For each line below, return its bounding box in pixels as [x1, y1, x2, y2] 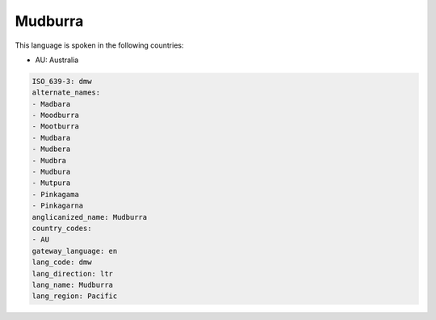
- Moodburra [31, 111, 80, 120]
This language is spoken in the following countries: [15, 40, 184, 50]
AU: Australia [35, 55, 79, 65]
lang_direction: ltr [31, 269, 113, 278]
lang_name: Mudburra [31, 280, 113, 289]
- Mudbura [31, 167, 71, 177]
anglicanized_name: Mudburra [31, 213, 148, 221]
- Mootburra [31, 122, 80, 131]
